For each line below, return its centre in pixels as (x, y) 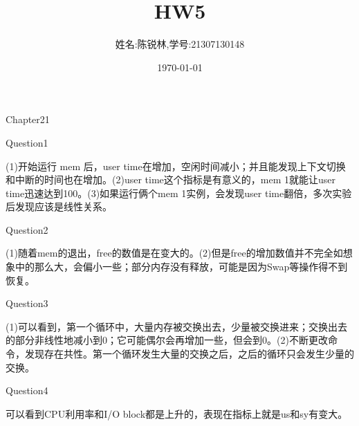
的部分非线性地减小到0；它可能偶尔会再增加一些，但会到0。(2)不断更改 (167, 340)
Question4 (27, 390)
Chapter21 (28, 119)
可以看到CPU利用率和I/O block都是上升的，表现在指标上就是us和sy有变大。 (177, 413)
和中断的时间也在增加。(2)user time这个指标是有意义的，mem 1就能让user (171, 179)
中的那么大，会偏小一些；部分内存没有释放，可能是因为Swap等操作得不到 (181, 267)
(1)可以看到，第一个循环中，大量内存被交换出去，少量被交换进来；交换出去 (176, 326)
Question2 (27, 229)
